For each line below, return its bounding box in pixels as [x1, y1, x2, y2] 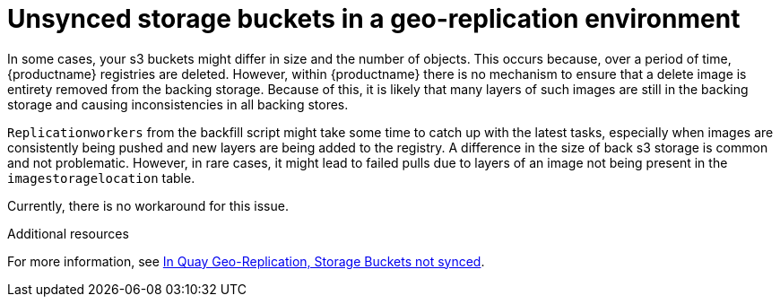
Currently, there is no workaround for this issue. [7, 197, 289, 213]
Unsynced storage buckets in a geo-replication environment [7, 4, 741, 34]
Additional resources [7, 225, 129, 241]
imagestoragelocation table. [7, 169, 195, 186]
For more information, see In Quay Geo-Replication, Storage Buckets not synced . [7, 253, 485, 269]
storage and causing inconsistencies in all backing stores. [7, 96, 349, 112]
